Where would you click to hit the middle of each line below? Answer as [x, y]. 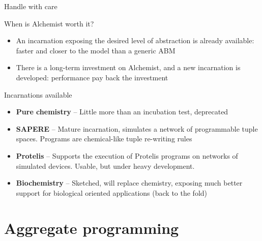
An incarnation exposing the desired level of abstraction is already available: [135, 40]
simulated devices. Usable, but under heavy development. [105, 165]
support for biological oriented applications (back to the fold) [112, 192]
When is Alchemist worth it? [49, 23]
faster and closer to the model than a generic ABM [96, 50]
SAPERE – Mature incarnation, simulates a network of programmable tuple [137, 128]
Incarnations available [38, 94]
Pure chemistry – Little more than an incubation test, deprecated [122, 112]
